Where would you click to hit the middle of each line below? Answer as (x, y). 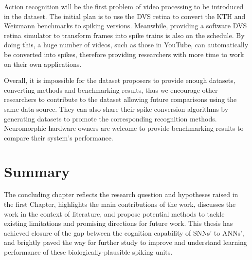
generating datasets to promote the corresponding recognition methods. (110, 118)
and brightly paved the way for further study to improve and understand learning (126, 242)
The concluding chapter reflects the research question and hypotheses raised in (121, 194)
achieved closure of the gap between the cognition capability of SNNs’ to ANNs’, (124, 232)
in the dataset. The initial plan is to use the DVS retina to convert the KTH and (125, 16)
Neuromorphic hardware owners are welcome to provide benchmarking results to (124, 128)
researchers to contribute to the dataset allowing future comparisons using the (120, 99)
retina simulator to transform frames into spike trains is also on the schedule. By (124, 35)
